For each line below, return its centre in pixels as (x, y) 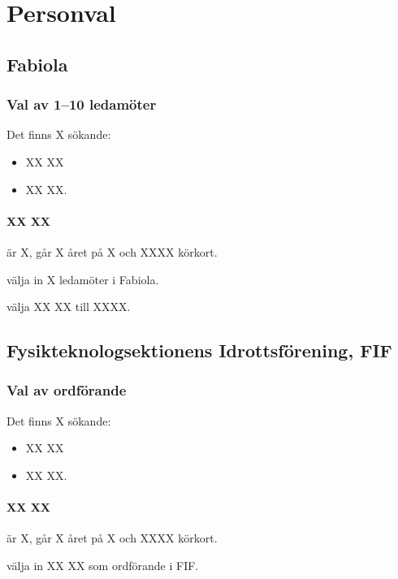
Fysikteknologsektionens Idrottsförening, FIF (199, 350)
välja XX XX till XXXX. (69, 307)
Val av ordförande (67, 390)
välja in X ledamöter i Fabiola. (83, 279)
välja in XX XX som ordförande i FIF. (103, 565)
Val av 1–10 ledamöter (82, 104)
